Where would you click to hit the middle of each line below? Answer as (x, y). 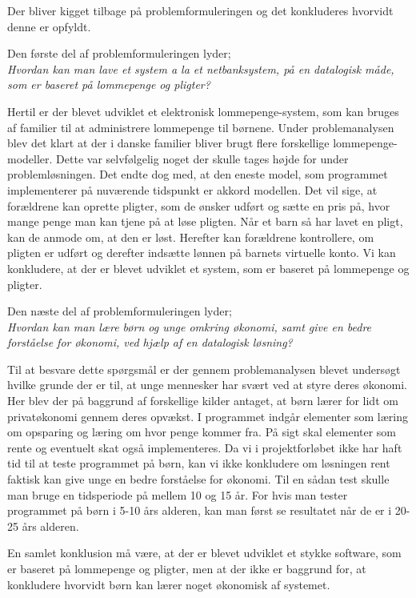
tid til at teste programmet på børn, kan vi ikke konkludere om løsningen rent (199, 463)
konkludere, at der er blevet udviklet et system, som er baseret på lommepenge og (208, 268)
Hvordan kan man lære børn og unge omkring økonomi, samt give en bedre (190, 326)
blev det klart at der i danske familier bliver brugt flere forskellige (168, 143)
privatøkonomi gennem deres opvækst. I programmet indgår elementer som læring (208, 416)
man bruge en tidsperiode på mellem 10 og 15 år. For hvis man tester (178, 494)
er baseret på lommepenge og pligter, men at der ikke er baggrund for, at (187, 568)
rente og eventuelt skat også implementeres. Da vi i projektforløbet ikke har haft (205, 447)
